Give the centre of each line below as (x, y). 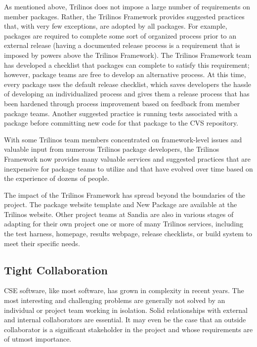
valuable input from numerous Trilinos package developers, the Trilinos (112, 149)
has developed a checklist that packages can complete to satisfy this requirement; (127, 65)
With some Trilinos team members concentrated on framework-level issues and (123, 139)
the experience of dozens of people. (57, 178)
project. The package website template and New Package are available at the (121, 204)
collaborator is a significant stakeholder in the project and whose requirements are (128, 329)
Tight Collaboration (56, 270)
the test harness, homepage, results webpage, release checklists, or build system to (128, 234)
